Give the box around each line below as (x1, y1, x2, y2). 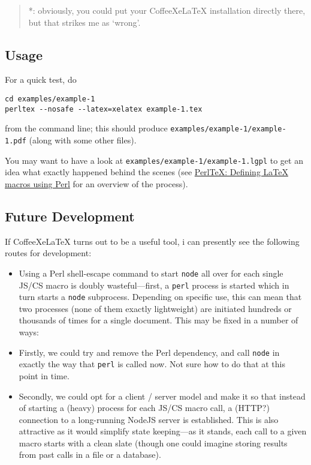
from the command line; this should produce (5, 122, 168, 134)
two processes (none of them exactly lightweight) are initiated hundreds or (19, 302, 292, 314)
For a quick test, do (5, 73, 77, 86)
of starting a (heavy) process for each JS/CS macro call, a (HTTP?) (19, 401, 270, 414)
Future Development (5, 206, 135, 225)
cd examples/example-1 (5, 94, 95, 103)
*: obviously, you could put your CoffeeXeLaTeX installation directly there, (28, 4, 306, 16)
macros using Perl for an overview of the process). (5, 177, 188, 190)
